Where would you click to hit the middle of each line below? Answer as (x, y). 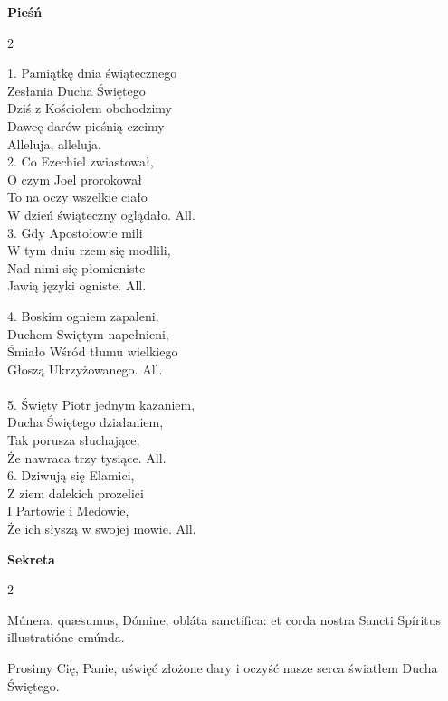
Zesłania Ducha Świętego (76, 90)
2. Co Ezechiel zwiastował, (81, 161)
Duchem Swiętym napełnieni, (88, 333)
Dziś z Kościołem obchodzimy (90, 108)
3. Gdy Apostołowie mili (75, 232)
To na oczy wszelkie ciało (77, 197)
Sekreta (31, 559)
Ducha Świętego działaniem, (86, 422)
